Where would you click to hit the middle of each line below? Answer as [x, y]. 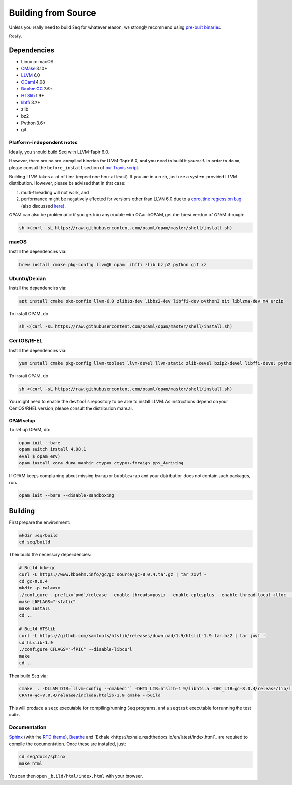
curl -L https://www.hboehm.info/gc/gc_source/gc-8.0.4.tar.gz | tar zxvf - [113, 574]
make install [35, 608]
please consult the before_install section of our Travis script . [74, 167]
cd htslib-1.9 [36, 642]
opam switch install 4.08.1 [53, 449]
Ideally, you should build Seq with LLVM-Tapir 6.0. [59, 152]
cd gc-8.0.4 [34, 581]
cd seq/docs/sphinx [42, 757]
